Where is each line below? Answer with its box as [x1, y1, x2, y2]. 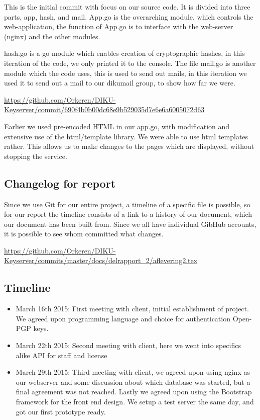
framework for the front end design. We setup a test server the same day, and [16, 396, 254, 407]
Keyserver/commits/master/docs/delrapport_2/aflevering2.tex [4, 255, 198, 266]
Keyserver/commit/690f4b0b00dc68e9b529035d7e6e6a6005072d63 [4, 104, 205, 115]
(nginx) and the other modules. [4, 31, 100, 41]
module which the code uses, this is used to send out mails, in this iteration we [4, 67, 247, 78]
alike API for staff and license [16, 350, 107, 360]
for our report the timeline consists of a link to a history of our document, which [4, 209, 252, 219]
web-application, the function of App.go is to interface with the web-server [4, 21, 233, 32]
